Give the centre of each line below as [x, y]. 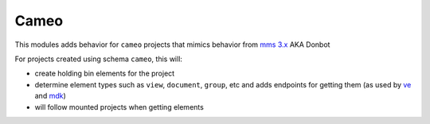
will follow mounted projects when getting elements [119, 107]
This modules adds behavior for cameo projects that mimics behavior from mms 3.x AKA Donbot [172, 45]
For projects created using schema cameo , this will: [99, 59]
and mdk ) [51, 96]
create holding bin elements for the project [105, 74]
